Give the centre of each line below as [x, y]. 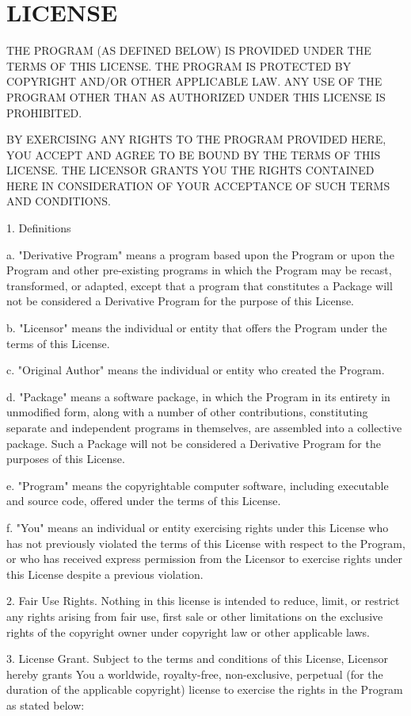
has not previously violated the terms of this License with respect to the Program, [206, 543]
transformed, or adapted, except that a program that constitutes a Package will [200, 285]
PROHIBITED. [44, 112]
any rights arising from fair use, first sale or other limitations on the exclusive [195, 616]
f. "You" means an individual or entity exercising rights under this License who [198, 527]
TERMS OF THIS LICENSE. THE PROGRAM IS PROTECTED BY [179, 65]
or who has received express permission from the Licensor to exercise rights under [205, 559]
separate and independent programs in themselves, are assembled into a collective [204, 427]
